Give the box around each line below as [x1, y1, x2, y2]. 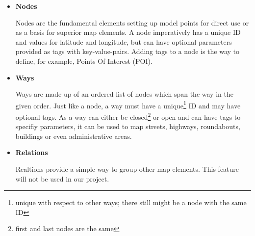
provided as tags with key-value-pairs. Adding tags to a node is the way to [15, 46, 240, 56]
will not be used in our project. [15, 173, 109, 184]
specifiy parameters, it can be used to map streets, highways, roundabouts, [15, 121, 240, 131]
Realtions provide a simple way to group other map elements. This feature [15, 164, 239, 174]
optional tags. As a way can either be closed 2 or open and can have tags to [15, 110, 241, 122]
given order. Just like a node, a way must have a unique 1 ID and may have [15, 99, 241, 110]
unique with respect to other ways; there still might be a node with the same [15, 197, 247, 208]
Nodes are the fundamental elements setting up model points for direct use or [15, 17, 249, 27]
